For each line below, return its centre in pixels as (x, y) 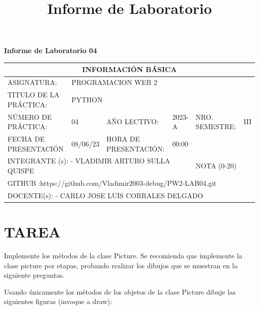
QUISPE (21, 171)
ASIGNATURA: (32, 82)
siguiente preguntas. (34, 275)
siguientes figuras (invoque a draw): (58, 301)
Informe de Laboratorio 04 (51, 50)
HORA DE (123, 139)
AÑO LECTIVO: (132, 121)
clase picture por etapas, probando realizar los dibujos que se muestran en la (121, 265)
